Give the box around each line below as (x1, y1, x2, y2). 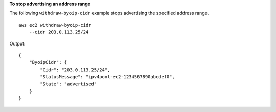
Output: (9, 40, 26, 47)
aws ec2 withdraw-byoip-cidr (18, 22, 91, 28)
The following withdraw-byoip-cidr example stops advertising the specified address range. (9, 10, 209, 16)
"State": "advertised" (40, 81, 97, 87)
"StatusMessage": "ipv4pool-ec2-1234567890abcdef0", (40, 74, 175, 80)
